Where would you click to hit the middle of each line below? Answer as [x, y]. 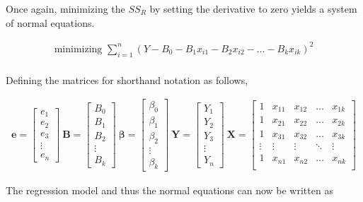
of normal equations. [50, 22]
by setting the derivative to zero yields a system [253, 8]
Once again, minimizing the [65, 8]
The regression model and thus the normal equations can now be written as [169, 190]
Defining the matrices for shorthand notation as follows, [127, 79]
